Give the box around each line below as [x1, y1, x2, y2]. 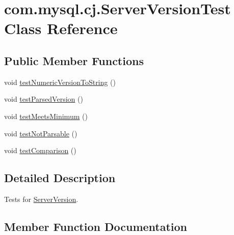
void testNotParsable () [4, 128, 77, 138]
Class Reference [4, 18, 118, 39]
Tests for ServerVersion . [4, 193, 79, 204]
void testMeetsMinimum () [4, 110, 88, 121]
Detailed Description [4, 170, 116, 186]
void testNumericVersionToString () [4, 76, 116, 87]
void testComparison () [4, 145, 76, 156]
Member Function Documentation [4, 218, 188, 234]
